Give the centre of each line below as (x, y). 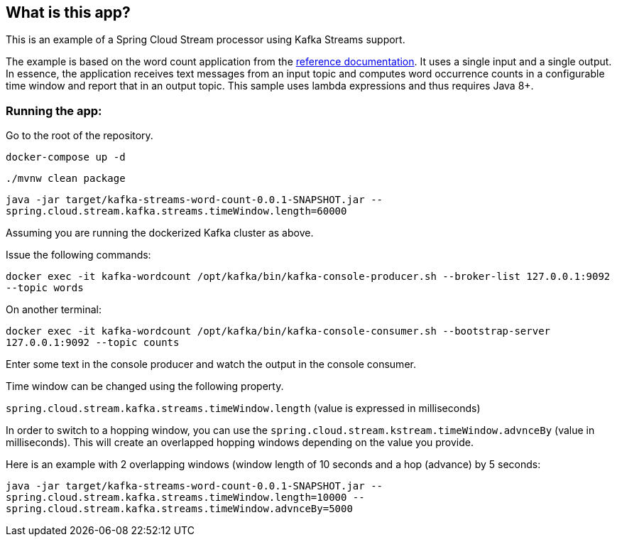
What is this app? (68, 12)
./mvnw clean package (66, 179)
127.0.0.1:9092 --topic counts (93, 343)
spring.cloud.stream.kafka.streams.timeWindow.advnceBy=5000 (179, 509)
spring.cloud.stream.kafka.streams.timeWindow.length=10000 (176, 498)
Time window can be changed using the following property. (145, 386)
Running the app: (54, 110)
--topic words (45, 288)
